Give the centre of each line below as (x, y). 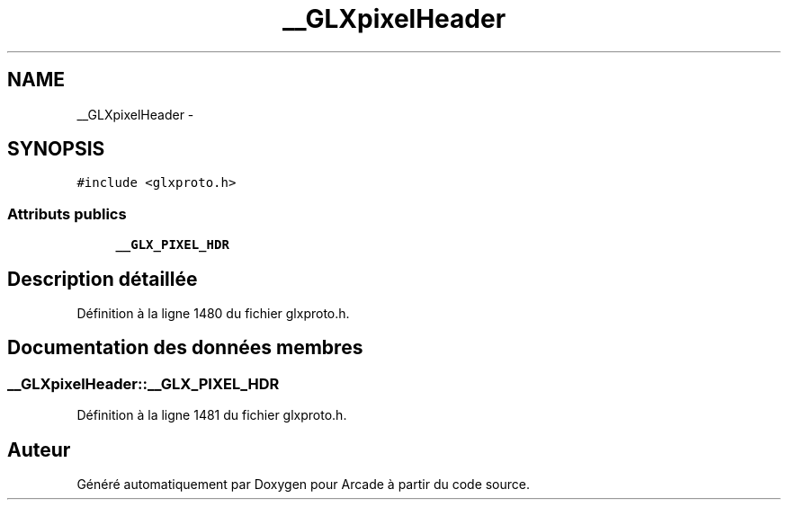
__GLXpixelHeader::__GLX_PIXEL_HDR (143, 383)
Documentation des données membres (185, 348)
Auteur (39, 449)
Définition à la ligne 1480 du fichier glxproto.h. (213, 314)
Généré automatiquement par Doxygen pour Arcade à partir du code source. (304, 485)
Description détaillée (103, 279)
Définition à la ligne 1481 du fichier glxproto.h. (212, 415)
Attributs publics (67, 213)
